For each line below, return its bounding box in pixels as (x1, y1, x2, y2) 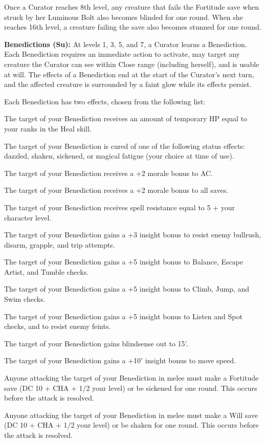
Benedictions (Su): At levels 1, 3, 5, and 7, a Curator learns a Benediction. (4, 38, 247, 49)
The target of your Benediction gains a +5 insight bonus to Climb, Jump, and (4, 283, 250, 294)
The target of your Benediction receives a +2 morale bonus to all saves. (4, 185, 229, 195)
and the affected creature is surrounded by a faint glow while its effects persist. (4, 79, 252, 90)
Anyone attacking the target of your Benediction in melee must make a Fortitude (4, 372, 259, 383)
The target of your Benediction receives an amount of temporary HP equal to (4, 113, 248, 124)
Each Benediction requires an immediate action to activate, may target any (4, 49, 240, 59)
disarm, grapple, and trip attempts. (4, 239, 115, 250)
